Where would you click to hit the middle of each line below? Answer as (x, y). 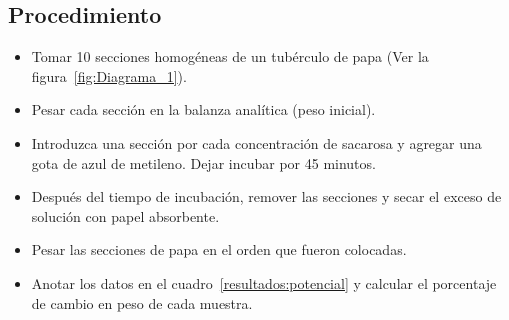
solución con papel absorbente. (125, 215)
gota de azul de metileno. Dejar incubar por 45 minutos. (203, 162)
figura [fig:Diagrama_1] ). (109, 75)
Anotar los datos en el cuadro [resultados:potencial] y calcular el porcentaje (264, 282)
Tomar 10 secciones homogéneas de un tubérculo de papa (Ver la (230, 56)
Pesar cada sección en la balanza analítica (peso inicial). (203, 109)
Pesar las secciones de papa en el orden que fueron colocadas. (219, 249)
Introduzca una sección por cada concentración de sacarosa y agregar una (256, 142)
